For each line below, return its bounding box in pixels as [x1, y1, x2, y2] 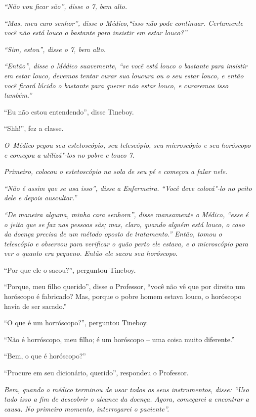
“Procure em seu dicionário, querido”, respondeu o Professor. [4, 367, 189, 378]
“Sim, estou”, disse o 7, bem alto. [4, 44, 106, 54]
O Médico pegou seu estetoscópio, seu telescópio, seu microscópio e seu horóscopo [4, 139, 251, 150]
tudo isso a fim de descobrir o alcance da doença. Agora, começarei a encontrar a [4, 394, 249, 404]
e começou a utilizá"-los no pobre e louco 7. [4, 149, 135, 160]
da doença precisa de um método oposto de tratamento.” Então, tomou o [4, 229, 222, 239]
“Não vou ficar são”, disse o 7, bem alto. [4, 1, 128, 11]
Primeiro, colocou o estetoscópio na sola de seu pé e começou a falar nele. [4, 166, 227, 177]
